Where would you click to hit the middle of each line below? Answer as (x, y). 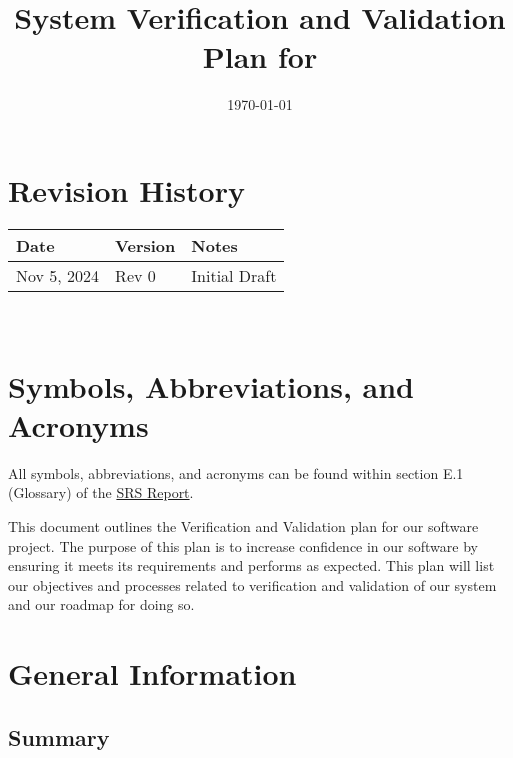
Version (145, 245)
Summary (59, 736)
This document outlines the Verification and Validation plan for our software (243, 525)
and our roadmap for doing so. (101, 604)
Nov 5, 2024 (58, 275)
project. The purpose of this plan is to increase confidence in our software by (243, 545)
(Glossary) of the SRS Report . (101, 492)
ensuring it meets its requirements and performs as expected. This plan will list (251, 565)
